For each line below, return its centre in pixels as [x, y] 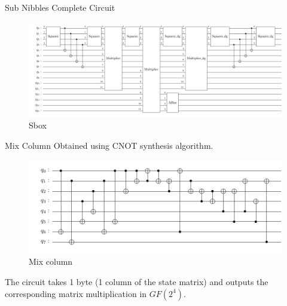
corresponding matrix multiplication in [76, 293]
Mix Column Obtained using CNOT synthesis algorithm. [109, 145]
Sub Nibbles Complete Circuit [60, 7]
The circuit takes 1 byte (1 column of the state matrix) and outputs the [137, 281]
